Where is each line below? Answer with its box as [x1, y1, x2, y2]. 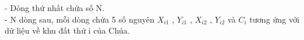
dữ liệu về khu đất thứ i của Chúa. [5, 24, 130, 37]
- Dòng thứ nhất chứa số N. [5, 2, 105, 13]
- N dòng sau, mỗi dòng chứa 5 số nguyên [5, 13, 155, 25]
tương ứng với [249, 13, 300, 25]
